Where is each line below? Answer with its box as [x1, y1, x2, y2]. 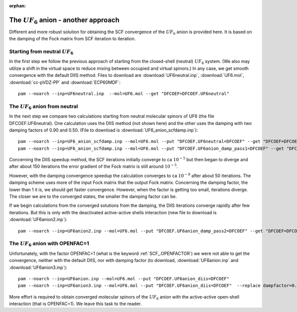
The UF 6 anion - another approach [9, 15, 120, 25]
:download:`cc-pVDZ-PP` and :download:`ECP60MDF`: [9, 79, 121, 85]
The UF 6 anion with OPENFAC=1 [9, 240, 89, 248]
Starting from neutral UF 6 [9, 48, 74, 56]
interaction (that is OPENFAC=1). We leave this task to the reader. [9, 301, 142, 307]
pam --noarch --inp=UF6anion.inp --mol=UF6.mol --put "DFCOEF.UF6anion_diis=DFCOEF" [18, 276, 230, 281]
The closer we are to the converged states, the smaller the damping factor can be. [9, 193, 177, 199]
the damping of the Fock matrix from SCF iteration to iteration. [9, 36, 136, 42]
